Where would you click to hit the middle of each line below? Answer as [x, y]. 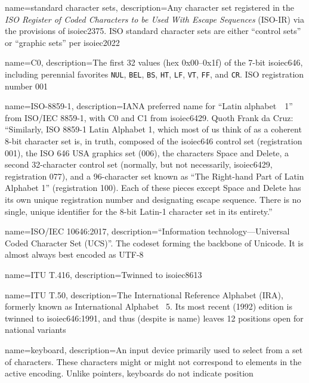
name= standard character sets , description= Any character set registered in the [149, 7]
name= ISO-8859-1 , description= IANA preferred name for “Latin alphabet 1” [149, 106]
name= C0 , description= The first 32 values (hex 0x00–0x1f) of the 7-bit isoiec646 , [154, 62]
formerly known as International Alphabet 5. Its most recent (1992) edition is [149, 306]
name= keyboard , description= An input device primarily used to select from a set [154, 349]
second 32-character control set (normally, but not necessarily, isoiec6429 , [139, 164]
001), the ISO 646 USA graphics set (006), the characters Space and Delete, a [147, 152]
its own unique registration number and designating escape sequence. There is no [153, 199]
